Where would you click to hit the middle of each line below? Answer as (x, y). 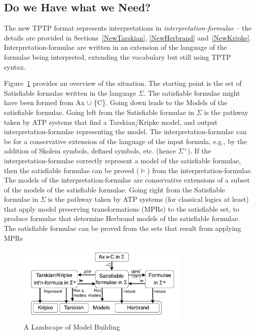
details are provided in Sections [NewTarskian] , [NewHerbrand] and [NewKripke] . (128, 37)
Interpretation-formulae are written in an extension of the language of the (115, 47)
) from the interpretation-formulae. (200, 170)
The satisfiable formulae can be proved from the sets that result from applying (123, 228)
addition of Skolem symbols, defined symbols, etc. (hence (90, 151)
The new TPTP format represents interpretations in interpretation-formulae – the (128, 28)
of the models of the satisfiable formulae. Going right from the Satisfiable (115, 189)
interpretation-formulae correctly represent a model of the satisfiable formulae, (123, 160)
